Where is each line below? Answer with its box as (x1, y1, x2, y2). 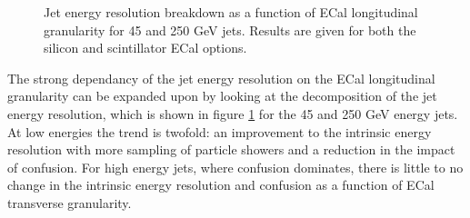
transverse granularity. (7, 193, 132, 212)
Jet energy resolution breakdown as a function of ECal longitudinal (44, 3, 418, 21)
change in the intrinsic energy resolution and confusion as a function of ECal (7, 175, 435, 194)
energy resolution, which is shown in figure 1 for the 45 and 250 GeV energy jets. (7, 104, 458, 123)
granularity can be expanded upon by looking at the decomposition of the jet (7, 86, 437, 105)
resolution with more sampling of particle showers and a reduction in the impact (7, 140, 455, 159)
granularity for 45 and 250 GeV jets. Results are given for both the (44, 20, 416, 39)
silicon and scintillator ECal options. (44, 38, 247, 57)
